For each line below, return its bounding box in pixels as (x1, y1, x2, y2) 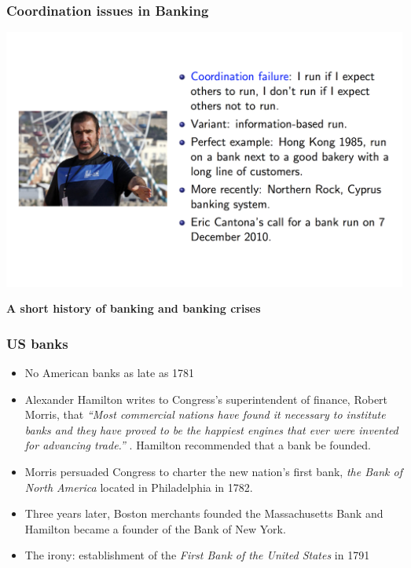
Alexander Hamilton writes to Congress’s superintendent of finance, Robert (24, 390, 388, 407)
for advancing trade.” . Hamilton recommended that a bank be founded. (24, 437, 371, 453)
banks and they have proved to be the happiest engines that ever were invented (24, 421, 398, 438)
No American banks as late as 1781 (24, 364, 195, 380)
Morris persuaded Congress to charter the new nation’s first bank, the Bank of (24, 463, 402, 479)
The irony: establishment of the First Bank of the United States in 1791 (24, 547, 370, 563)
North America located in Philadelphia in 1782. (24, 478, 253, 495)
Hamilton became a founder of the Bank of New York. (24, 520, 286, 537)
